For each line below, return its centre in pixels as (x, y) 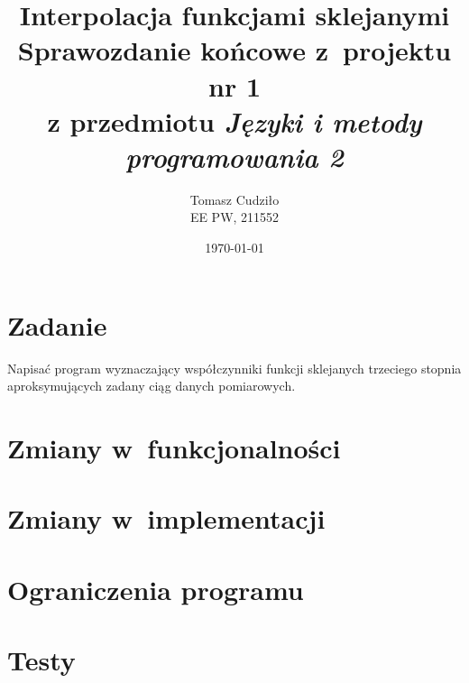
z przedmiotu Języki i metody (234, 121)
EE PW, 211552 (234, 217)
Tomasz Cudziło (234, 199)
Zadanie (57, 324)
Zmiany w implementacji (166, 518)
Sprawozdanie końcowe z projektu (234, 50)
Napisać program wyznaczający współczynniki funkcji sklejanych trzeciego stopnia (234, 368)
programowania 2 (234, 156)
